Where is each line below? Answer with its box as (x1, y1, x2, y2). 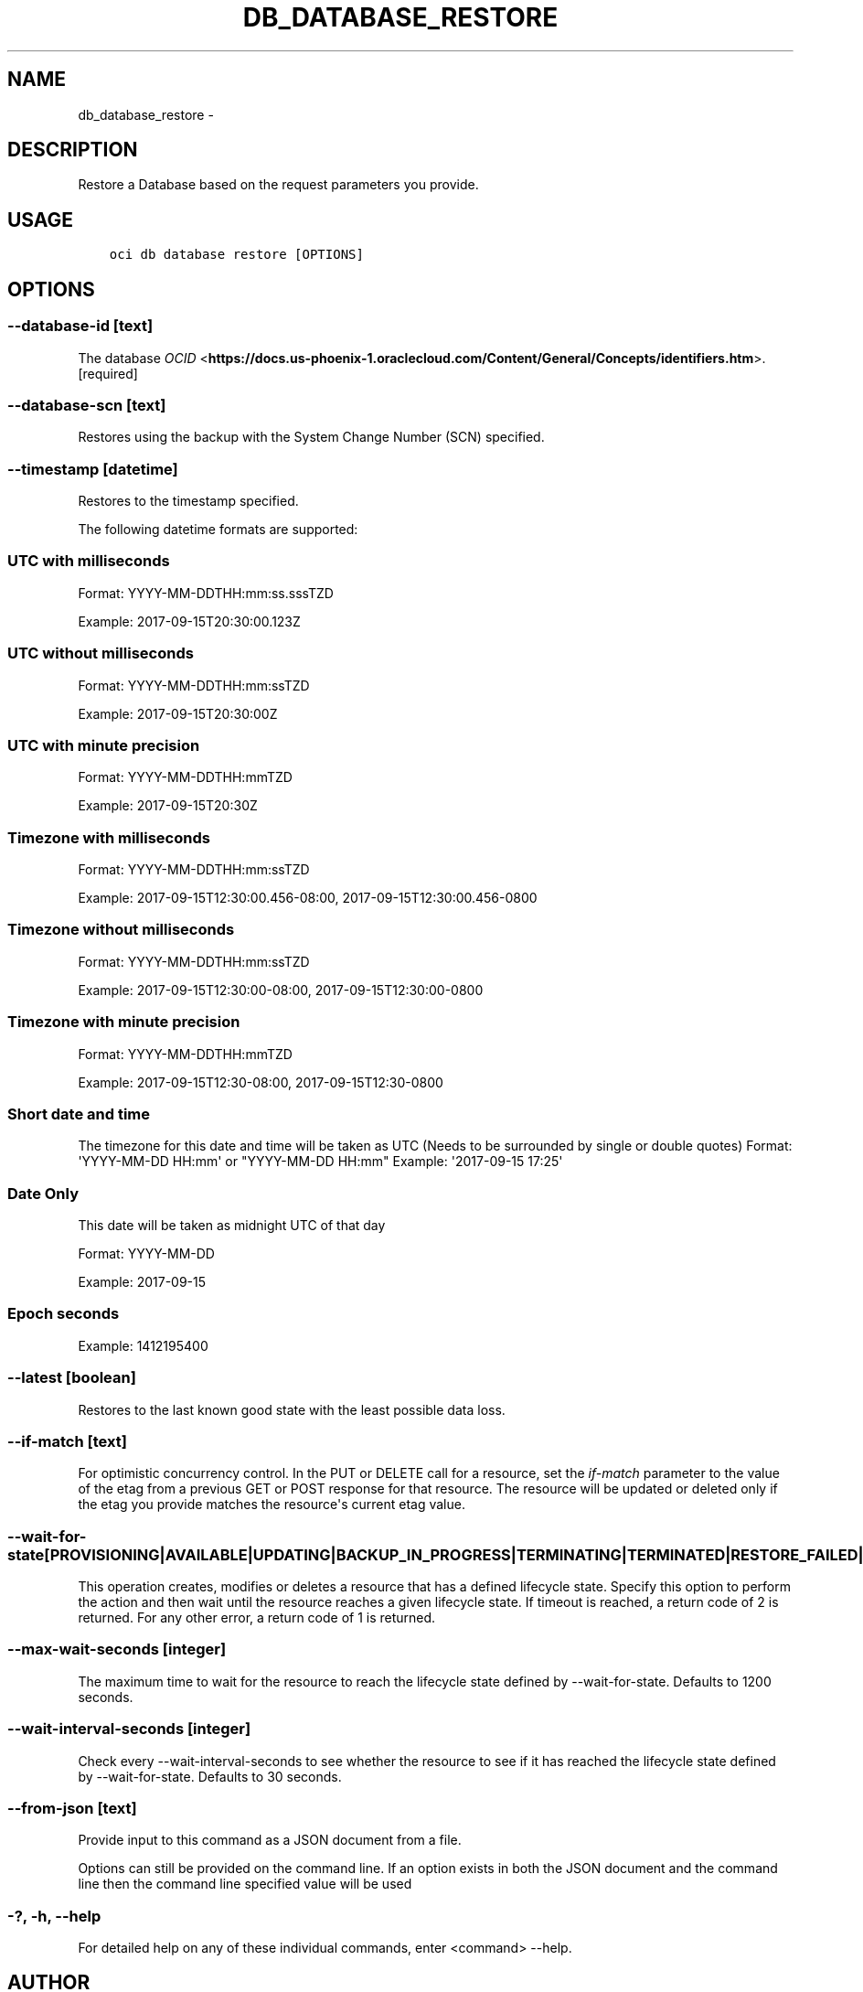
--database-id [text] (7, 316, 154, 336)
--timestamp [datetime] (7, 459, 178, 478)
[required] (78, 365, 138, 381)
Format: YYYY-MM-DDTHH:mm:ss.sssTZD (78, 584, 334, 601)
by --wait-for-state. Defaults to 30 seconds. (78, 1768, 342, 1784)
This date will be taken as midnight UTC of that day (78, 1217, 386, 1233)
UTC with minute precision (7, 735, 200, 755)
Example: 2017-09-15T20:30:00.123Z (78, 613, 301, 629)
